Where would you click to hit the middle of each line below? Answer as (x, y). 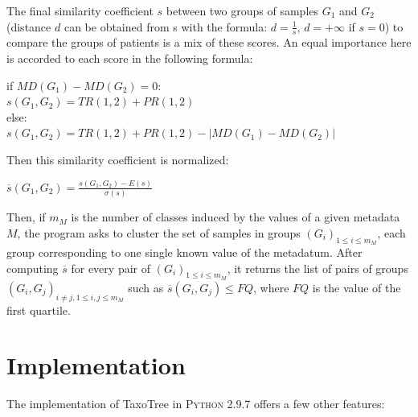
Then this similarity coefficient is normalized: (118, 159)
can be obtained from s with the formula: (166, 26)
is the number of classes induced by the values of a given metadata (236, 217)
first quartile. (39, 310)
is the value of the (357, 287)
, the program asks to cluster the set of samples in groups (159, 232)
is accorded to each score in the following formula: (130, 58)
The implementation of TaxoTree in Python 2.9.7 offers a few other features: (196, 404)
